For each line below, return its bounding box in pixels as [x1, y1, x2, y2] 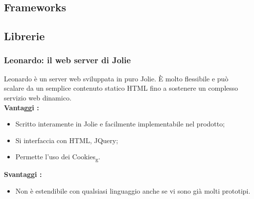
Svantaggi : [4, 169, 42, 179]
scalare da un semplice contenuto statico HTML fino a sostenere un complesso [4, 83, 238, 93]
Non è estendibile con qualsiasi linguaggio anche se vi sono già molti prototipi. [15, 186, 251, 196]
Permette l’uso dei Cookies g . [15, 151, 100, 163]
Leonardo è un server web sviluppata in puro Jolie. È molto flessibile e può [4, 73, 229, 83]
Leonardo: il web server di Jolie [4, 54, 131, 66]
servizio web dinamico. [4, 92, 71, 102]
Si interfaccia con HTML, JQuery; [15, 135, 118, 145]
